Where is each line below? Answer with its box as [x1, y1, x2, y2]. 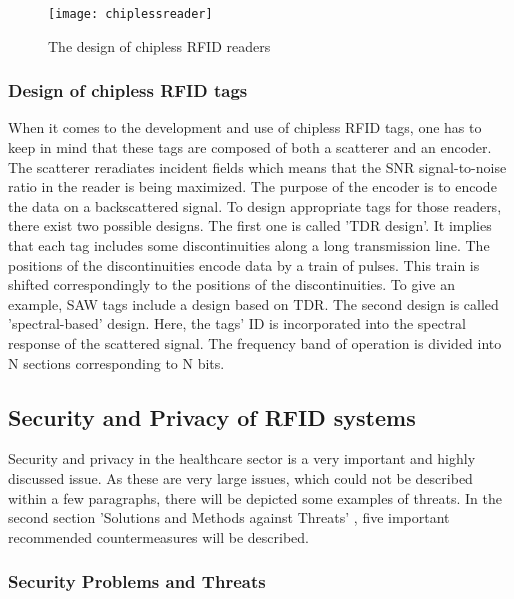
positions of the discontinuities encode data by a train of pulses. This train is [8, 254, 480, 275]
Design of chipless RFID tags [8, 78, 248, 103]
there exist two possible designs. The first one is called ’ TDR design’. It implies [8, 215, 492, 236]
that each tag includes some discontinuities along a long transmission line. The [8, 235, 490, 256]
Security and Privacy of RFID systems [8, 401, 416, 432]
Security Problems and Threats [8, 569, 266, 594]
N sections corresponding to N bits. [8, 352, 225, 373]
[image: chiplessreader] [48, 7, 213, 21]
